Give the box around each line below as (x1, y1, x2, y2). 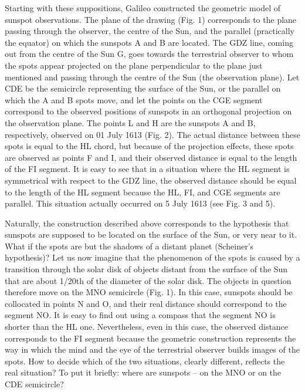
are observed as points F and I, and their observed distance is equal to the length (5, 151, 297, 163)
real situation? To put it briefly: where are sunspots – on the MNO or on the (5, 366, 282, 379)
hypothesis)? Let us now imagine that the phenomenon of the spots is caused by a (5, 251, 300, 263)
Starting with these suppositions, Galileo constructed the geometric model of (5, 2, 280, 13)
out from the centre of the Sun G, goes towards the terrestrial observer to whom (5, 48, 294, 60)
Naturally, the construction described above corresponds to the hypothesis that (5, 217, 289, 229)
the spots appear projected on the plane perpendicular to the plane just (5, 59, 263, 71)
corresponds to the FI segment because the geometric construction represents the (5, 332, 296, 344)
